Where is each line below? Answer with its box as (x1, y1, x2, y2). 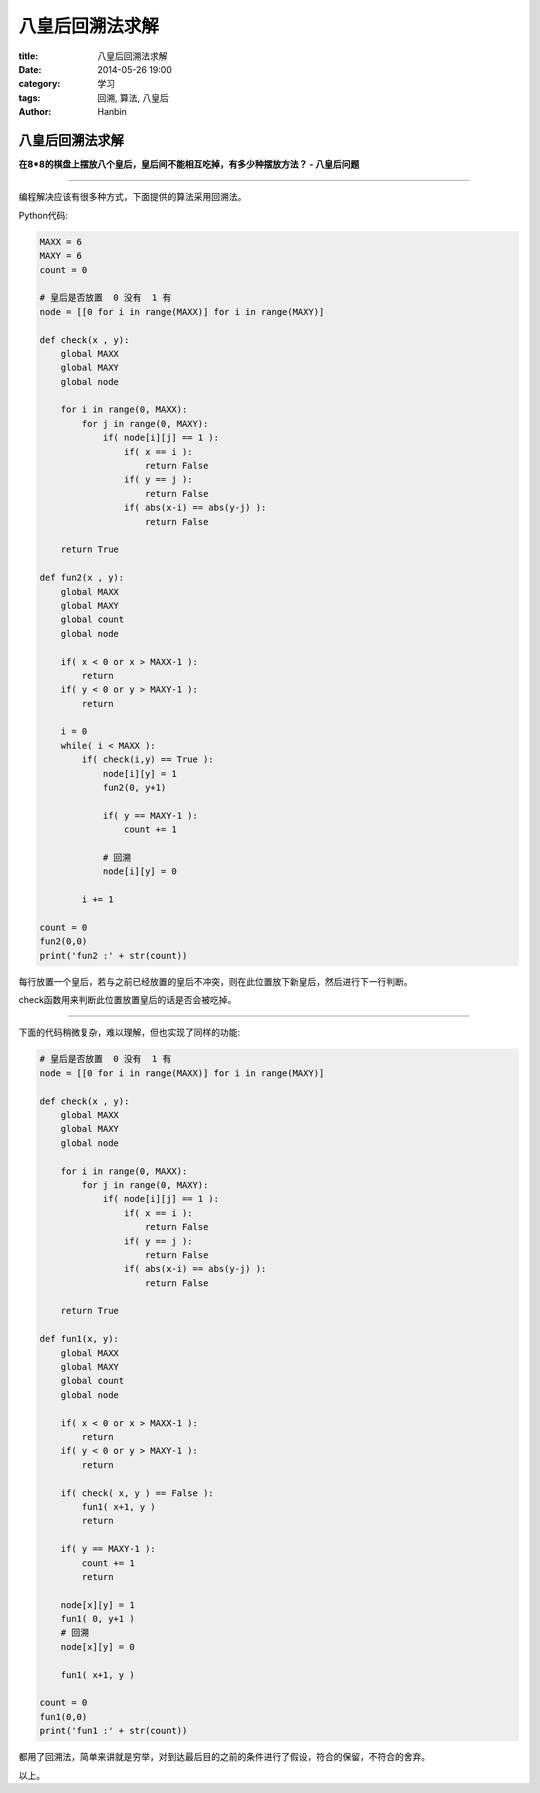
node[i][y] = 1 (102, 768, 177, 779)
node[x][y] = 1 (60, 1599, 135, 1610)
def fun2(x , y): (39, 572, 125, 584)
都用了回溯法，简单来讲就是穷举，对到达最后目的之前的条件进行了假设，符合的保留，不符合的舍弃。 (18, 1751, 430, 1763)
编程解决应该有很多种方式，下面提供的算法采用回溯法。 (18, 191, 247, 203)
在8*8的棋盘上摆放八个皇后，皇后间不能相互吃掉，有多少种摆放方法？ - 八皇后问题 (18, 158, 360, 170)
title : (18, 50, 39, 62)
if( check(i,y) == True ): (81, 754, 214, 765)
